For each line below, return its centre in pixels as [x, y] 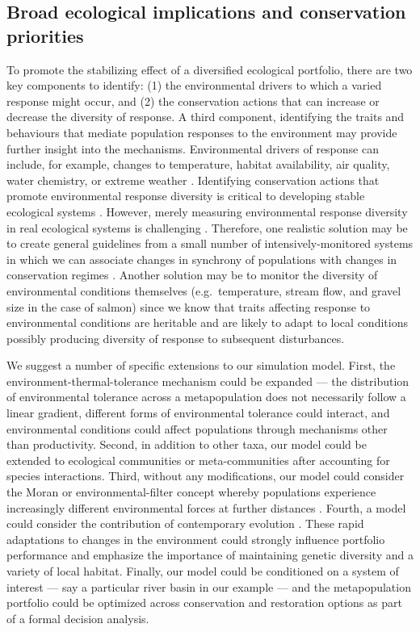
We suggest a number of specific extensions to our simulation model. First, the [201, 365]
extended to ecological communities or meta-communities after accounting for [198, 460]
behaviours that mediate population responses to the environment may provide [202, 132]
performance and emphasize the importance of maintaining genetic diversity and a [210, 555]
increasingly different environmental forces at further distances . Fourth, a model [206, 507]
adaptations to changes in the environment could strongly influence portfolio [196, 539]
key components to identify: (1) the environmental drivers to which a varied [194, 85]
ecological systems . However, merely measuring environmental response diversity [207, 211]
